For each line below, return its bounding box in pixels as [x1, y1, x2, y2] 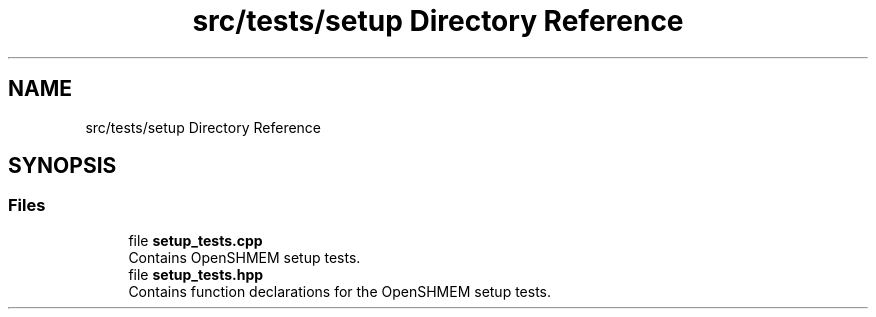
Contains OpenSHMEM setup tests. [128, 248, 361, 266]
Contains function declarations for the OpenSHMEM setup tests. [128, 282, 552, 300]
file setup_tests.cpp [128, 231, 263, 249]
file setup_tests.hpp [128, 265, 264, 283]
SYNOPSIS [8, 153, 117, 179]
